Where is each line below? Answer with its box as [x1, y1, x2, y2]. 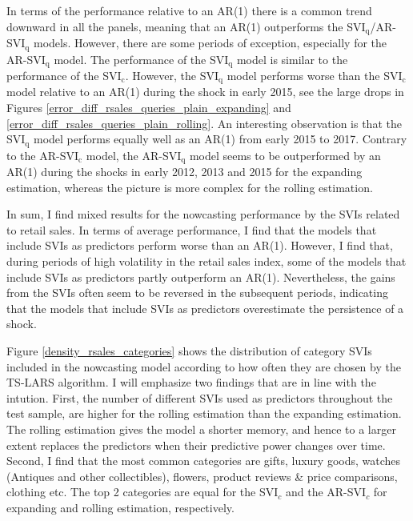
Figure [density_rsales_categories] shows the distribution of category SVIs [6, 343, 372, 359]
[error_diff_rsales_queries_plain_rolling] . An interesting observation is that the [6, 114, 402, 131]
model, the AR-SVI [86, 146, 182, 163]
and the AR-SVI [285, 483, 367, 500]
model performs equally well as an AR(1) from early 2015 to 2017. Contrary [33, 130, 407, 147]
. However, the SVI [125, 66, 219, 83]
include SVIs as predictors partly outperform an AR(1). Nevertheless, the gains [6, 268, 395, 285]
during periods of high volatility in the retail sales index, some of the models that [6, 253, 407, 270]
